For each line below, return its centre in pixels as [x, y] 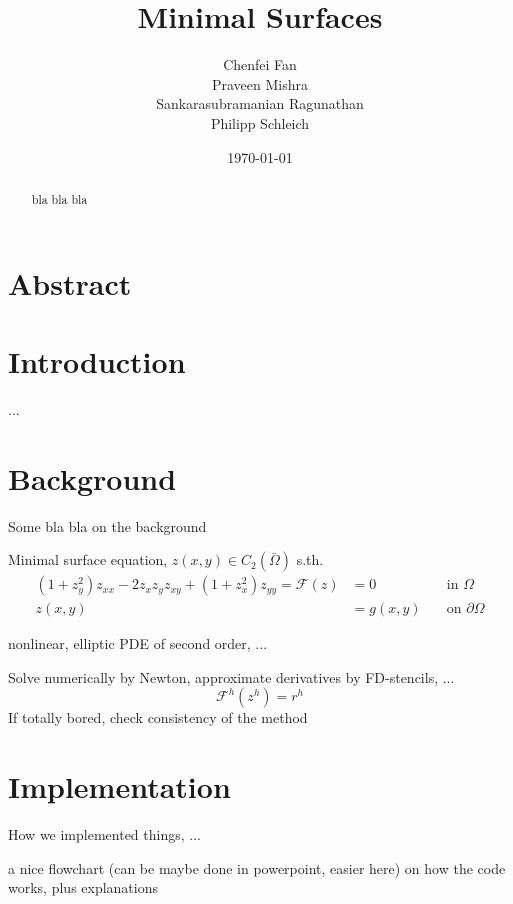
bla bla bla [59, 198]
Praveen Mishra [260, 83]
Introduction [97, 360]
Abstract [70, 282]
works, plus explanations [83, 887]
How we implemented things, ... [104, 834]
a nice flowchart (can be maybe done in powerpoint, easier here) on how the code [257, 867]
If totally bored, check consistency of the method [158, 717]
